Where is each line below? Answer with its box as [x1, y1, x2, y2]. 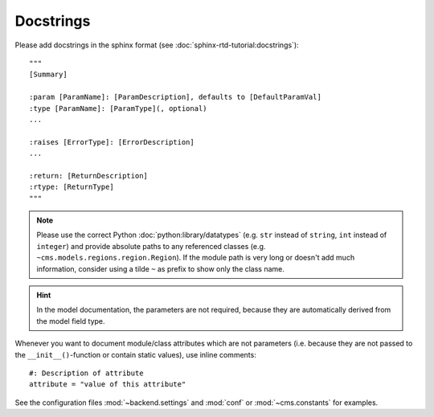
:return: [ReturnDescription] [29, 171, 149, 180]
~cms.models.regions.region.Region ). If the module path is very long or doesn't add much [36, 253, 355, 263]
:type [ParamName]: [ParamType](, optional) [29, 104, 208, 112]
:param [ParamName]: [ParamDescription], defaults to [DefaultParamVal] [29, 92, 321, 102]
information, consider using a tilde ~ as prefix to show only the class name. [36, 264, 285, 273]
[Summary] [29, 70, 68, 80]
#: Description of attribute [29, 368, 144, 378]
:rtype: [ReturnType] [29, 182, 114, 192]
